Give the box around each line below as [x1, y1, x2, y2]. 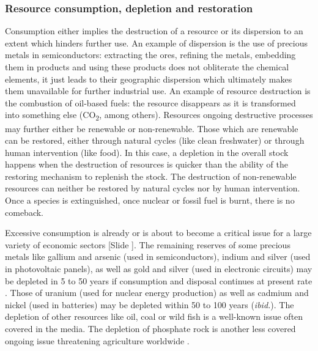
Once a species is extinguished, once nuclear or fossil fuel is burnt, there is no [5, 194, 295, 207]
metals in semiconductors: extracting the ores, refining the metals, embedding [5, 48, 296, 61]
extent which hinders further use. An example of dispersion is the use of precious [5, 36, 308, 49]
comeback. [5, 205, 43, 218]
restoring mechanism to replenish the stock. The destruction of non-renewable [5, 169, 297, 182]
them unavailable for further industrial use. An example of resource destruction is [5, 84, 311, 97]
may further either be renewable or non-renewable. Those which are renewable [5, 122, 298, 135]
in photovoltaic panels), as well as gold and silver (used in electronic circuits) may [5, 262, 312, 275]
